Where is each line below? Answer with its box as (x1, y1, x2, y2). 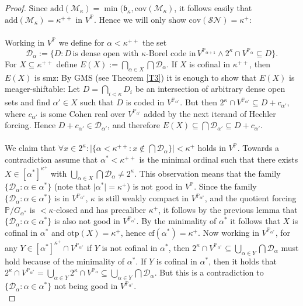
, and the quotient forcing (204, 192, 297, 204)
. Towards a (237, 142, 280, 154)
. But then (180, 96, 217, 108)
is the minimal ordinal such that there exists (139, 153, 298, 166)
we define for (58, 36, 105, 48)
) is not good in (127, 180, 183, 192)
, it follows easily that (174, 2, 252, 13)
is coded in (126, 96, 165, 108)
